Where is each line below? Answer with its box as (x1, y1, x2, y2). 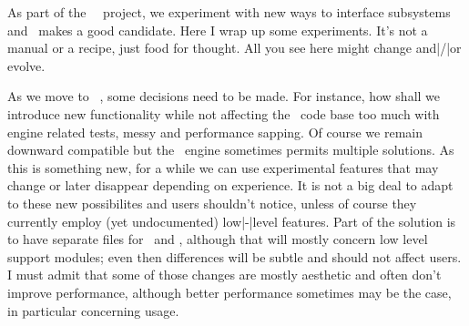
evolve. (7, 56, 46, 75)
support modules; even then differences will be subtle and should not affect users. (7, 247, 462, 266)
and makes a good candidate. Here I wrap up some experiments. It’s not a (7, 20, 428, 39)
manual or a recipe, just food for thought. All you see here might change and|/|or (7, 38, 462, 57)
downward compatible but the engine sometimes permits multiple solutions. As (7, 140, 454, 159)
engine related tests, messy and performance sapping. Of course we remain (7, 122, 423, 141)
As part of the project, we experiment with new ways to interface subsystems (7, 3, 451, 21)
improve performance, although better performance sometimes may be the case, (7, 282, 452, 301)
